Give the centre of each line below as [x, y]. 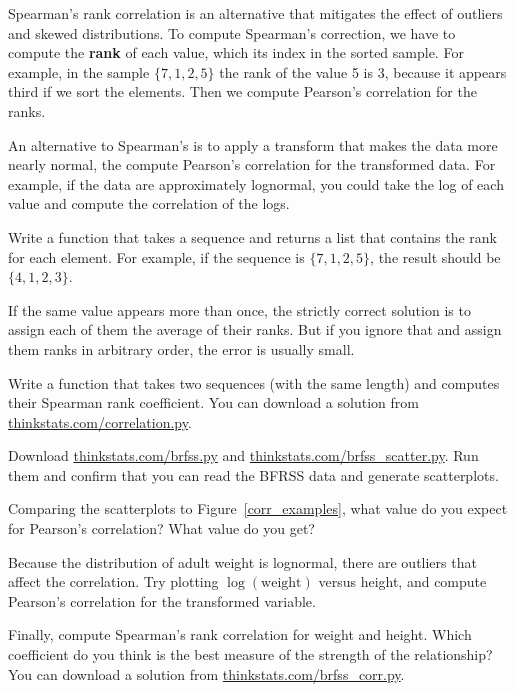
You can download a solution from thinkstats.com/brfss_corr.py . [206, 673]
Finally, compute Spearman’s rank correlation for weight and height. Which [240, 634]
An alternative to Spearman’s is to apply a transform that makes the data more [253, 144]
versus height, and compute [402, 581]
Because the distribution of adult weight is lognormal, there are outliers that [242, 561]
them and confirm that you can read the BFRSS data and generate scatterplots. [253, 474]
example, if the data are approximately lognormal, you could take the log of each [256, 183]
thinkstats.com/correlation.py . [100, 421]
